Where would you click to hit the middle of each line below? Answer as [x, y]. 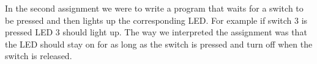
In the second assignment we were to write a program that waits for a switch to [154, 8]
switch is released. [39, 56]
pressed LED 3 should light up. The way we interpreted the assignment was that [156, 32]
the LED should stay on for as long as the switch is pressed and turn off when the [159, 44]
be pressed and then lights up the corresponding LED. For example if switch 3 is [156, 20]
